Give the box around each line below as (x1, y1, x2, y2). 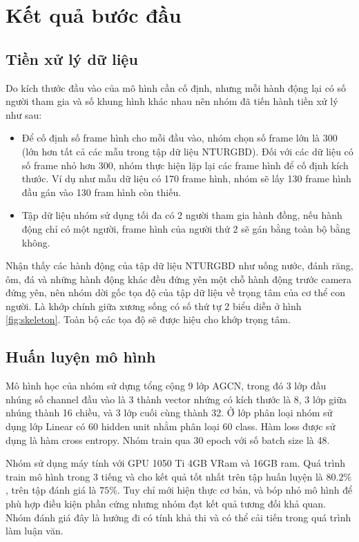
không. (21, 235, 50, 249)
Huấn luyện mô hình (6, 346, 156, 367)
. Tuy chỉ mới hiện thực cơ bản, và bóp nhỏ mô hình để (117, 483, 353, 497)
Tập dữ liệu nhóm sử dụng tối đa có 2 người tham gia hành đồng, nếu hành (21, 208, 342, 222)
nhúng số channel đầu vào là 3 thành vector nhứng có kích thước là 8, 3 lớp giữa (6, 391, 347, 406)
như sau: (6, 107, 42, 122)
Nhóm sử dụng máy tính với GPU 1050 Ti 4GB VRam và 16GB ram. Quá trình (6, 456, 346, 470)
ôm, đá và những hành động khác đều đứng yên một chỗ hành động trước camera (6, 271, 352, 286)
